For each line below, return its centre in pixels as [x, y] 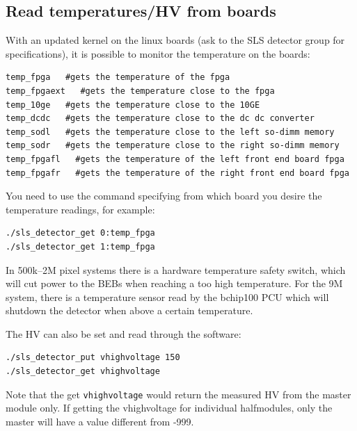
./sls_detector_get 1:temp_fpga [80, 246]
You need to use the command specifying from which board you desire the [164, 196]
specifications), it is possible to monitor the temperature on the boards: [158, 53]
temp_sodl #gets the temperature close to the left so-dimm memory [170, 132]
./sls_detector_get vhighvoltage [83, 372]
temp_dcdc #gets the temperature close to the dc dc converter [160, 119]
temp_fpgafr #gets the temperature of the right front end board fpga [177, 173]
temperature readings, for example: [80, 209]
